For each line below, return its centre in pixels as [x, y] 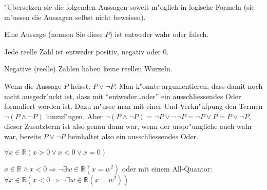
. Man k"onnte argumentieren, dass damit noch [189, 85]
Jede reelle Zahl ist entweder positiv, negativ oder [82, 51]
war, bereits [23, 136]
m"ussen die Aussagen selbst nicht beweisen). [75, 17]
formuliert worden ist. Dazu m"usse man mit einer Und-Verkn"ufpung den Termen [133, 106]
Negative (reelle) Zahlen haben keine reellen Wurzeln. [88, 69]
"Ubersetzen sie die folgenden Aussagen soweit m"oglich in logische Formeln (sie [129, 7]
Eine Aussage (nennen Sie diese [53, 34]
